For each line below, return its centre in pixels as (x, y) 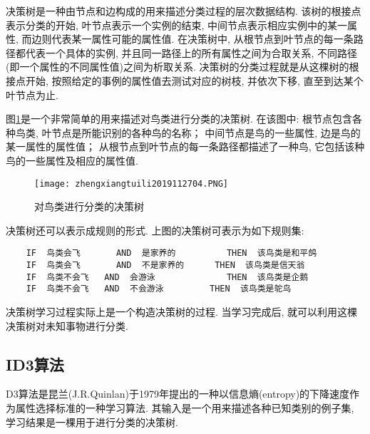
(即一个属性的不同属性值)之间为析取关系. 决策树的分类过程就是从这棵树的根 (183, 67)
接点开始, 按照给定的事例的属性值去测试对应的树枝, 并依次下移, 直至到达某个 (185, 80)
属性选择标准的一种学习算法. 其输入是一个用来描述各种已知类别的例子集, (185, 407)
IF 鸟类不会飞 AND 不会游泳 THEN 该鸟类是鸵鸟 (159, 289)
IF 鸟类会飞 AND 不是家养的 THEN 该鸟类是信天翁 (165, 265)
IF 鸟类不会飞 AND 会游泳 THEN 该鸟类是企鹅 (167, 277)
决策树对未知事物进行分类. (67, 325)
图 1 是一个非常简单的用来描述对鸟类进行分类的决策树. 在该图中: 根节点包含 (179, 119)
